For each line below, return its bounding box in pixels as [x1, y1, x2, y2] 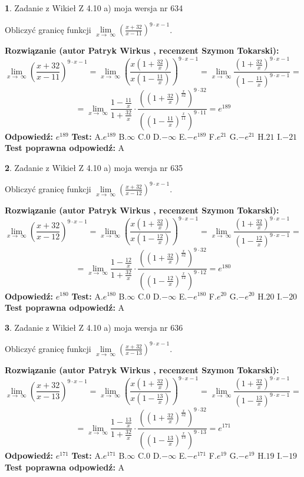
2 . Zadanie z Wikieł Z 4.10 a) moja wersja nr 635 [5, 161, 183, 173]
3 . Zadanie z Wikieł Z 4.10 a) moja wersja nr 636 [5, 321, 183, 333]
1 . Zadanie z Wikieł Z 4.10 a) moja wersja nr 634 [5, 2, 183, 14]
